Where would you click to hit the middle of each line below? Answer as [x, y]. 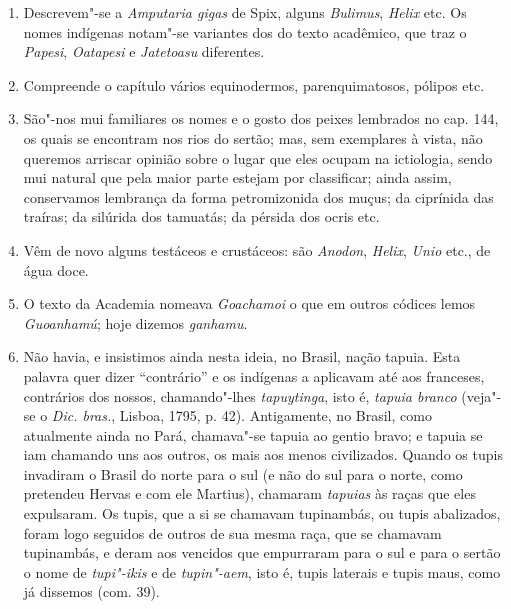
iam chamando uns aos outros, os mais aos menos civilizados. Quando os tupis [263, 454]
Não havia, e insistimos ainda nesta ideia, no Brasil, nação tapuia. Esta [242, 356]
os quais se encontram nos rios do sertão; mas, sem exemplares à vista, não [253, 137]
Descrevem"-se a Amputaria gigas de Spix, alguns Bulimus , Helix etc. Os [245, 12]
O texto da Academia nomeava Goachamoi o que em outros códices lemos [249, 303]
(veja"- [481, 395]
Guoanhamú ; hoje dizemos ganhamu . [135, 322]
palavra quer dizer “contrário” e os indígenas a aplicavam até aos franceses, [254, 375]
